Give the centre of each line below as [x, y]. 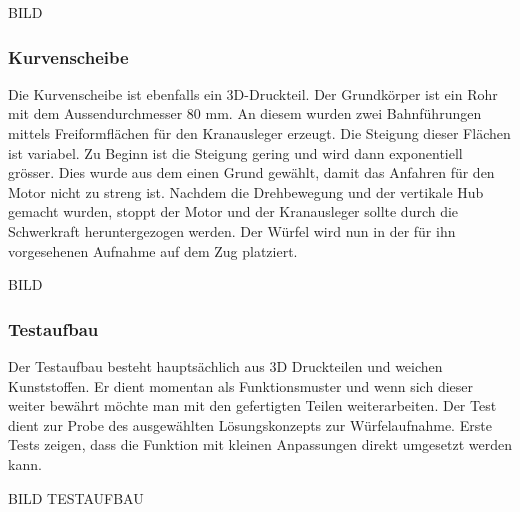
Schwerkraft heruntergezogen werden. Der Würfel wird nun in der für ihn [232, 230]
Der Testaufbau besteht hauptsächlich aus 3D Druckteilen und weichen [225, 365]
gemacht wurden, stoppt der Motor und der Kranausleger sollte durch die [233, 211]
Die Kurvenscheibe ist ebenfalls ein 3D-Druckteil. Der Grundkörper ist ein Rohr [253, 93]
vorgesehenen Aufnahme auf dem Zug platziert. [153, 250]
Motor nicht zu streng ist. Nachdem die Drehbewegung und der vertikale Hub [246, 191]
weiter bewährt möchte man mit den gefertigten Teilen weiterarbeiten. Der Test [252, 405]
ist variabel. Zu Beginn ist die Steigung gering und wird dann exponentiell [235, 152]
